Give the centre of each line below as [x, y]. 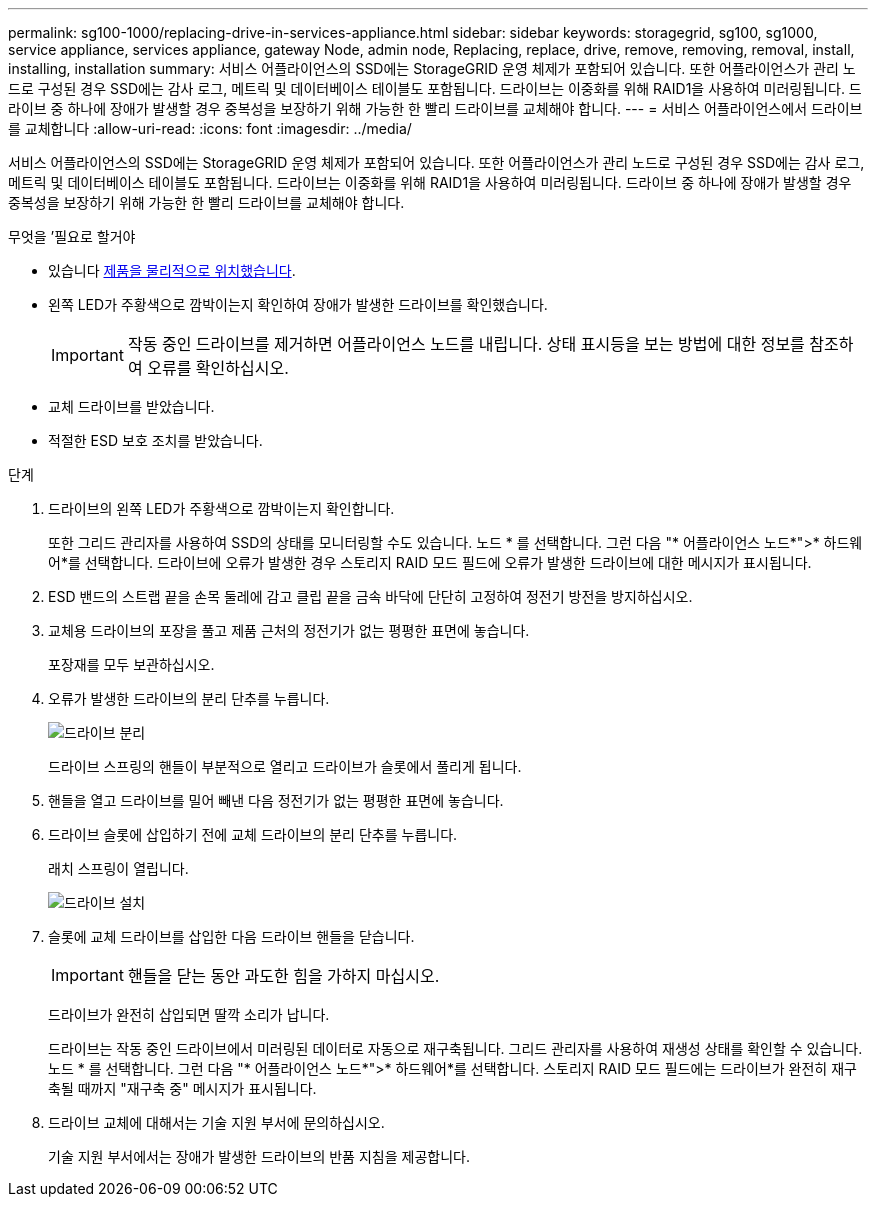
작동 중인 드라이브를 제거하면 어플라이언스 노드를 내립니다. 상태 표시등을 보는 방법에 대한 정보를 [466, 344]
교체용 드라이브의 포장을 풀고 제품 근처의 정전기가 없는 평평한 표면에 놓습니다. [289, 630]
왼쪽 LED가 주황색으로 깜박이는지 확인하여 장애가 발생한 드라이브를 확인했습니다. [298, 304]
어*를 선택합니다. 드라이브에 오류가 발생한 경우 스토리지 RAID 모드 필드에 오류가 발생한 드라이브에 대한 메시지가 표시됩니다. [430, 562]
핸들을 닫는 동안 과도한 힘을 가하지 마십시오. [283, 976]
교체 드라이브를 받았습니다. [131, 406]
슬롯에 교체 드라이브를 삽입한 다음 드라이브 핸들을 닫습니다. [231, 936]
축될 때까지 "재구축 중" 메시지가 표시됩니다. [182, 1088]
